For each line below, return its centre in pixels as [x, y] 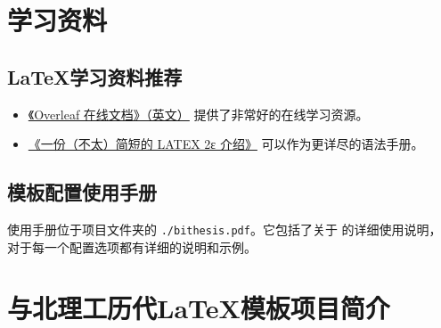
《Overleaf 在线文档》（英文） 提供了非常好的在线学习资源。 [198, 114]
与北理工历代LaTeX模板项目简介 [199, 308]
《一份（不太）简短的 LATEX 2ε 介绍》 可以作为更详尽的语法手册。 [226, 144]
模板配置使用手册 [82, 192]
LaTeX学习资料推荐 [95, 76]
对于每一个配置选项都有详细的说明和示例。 [132, 246]
